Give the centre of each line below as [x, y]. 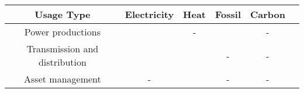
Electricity [149, 14]
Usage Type [63, 14]
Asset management [63, 79]
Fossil [228, 14]
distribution [62, 62]
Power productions [62, 32]
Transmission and [63, 49]
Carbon [268, 14]
